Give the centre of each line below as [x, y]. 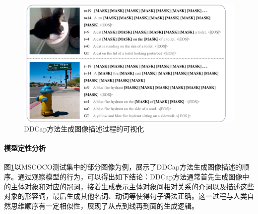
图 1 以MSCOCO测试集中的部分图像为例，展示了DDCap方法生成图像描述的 [123, 167]
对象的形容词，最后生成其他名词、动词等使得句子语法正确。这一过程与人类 [126, 196]
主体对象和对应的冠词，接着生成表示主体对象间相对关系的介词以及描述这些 [132, 186]
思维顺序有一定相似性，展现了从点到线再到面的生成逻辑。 [104, 205]
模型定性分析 [25, 148]
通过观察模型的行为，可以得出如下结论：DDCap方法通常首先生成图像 [130, 177]
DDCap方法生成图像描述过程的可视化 [84, 129]
